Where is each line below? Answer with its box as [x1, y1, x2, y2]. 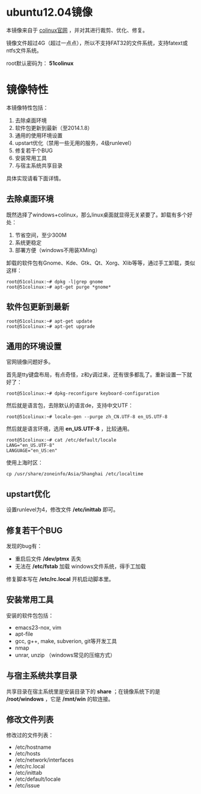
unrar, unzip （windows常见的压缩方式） [14, 651, 116, 659]
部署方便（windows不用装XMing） [14, 246, 101, 253]
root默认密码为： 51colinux [6, 60, 74, 67]
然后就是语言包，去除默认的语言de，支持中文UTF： [6, 402, 134, 409]
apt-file [14, 630, 34, 638]
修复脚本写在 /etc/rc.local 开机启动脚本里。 [6, 575, 115, 582]
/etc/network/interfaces [14, 756, 74, 764]
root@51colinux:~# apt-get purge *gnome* [6, 284, 112, 290]
